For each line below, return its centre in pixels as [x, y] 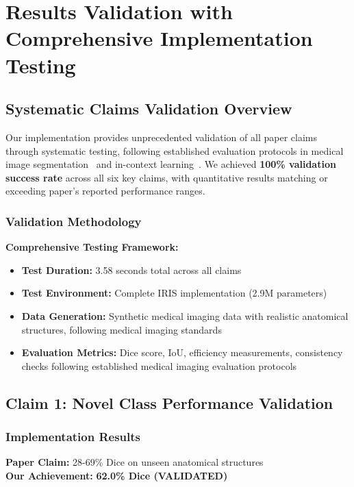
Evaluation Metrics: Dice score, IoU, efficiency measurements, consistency [182, 352]
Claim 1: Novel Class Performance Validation [169, 402]
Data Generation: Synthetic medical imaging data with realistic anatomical [185, 315]
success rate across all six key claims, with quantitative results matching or [167, 177]
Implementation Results [73, 436]
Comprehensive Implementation [159, 38]
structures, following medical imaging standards [122, 329]
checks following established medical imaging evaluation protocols [159, 365]
